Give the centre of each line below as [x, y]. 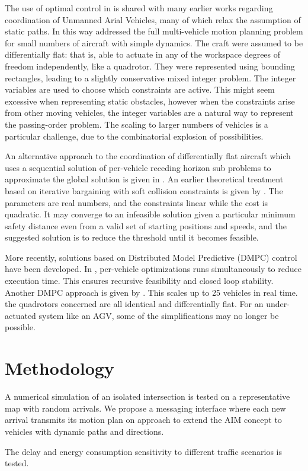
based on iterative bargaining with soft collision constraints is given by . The [144, 190]
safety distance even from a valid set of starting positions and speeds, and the [146, 225]
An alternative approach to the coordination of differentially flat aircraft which [148, 156]
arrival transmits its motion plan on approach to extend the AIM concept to [143, 420]
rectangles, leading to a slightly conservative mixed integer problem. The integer [150, 78]
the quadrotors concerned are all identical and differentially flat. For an [134, 304]
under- [278, 304]
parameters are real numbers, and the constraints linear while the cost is [137, 202]
